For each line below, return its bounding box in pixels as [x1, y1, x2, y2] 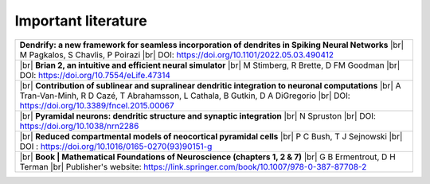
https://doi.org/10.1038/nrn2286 [19, 120, 139, 131]
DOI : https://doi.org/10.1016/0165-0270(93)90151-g [19, 140, 213, 151]
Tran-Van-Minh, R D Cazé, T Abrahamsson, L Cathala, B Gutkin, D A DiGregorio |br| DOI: [19, 90, 350, 101]
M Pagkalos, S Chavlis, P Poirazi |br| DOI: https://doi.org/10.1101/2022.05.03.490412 [19, 49, 334, 60]
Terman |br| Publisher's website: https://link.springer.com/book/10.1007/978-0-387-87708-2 [19, 161, 367, 172]
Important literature [14, 12, 147, 29]
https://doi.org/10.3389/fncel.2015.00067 [19, 100, 174, 111]
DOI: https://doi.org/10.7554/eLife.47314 [19, 69, 171, 80]
